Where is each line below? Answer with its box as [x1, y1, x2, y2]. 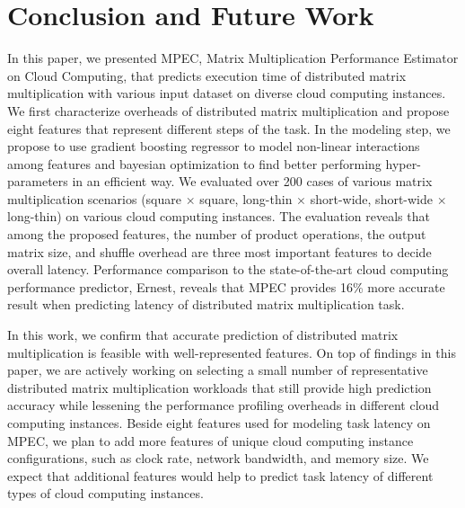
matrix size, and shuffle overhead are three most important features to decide [7, 242, 432, 261]
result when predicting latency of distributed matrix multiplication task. [7, 295, 405, 314]
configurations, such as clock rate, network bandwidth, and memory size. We [7, 449, 429, 468]
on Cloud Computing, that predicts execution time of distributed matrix [7, 66, 407, 85]
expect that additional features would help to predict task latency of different [7, 466, 434, 485]
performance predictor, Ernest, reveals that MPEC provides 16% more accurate [7, 277, 445, 296]
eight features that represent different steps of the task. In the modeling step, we [7, 119, 451, 138]
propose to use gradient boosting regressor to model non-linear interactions [7, 137, 420, 156]
